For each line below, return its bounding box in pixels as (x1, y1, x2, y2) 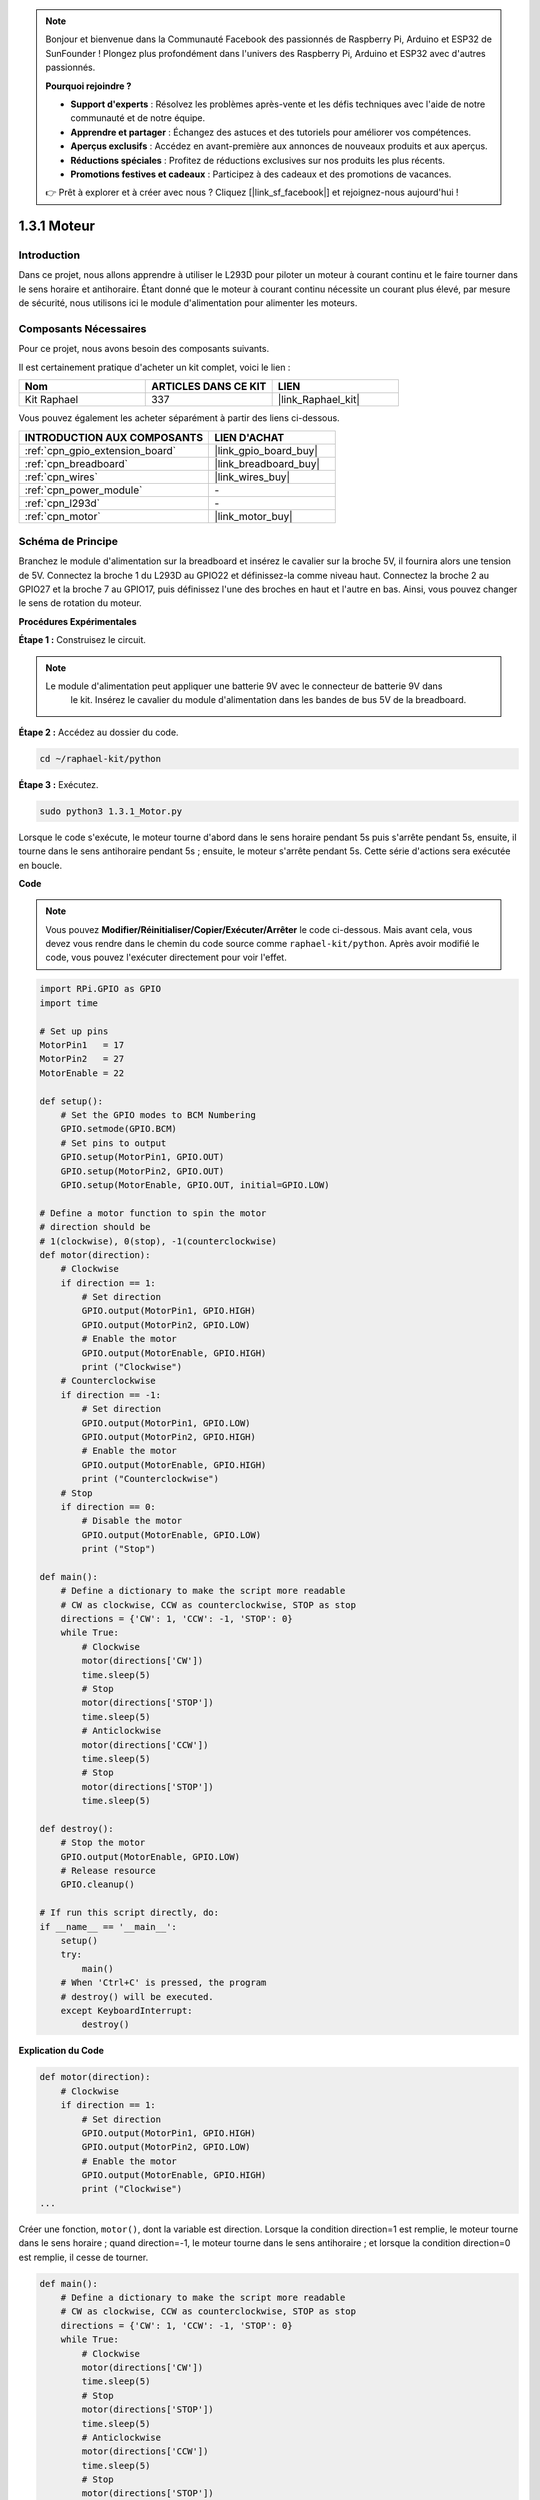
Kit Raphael (24, 393, 79, 407)
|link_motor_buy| (214, 509, 294, 523)
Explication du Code (18, 2045, 105, 2057)
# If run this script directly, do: (39, 1907, 220, 1919)
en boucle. (18, 859, 63, 871)
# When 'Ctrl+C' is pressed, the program (60, 1977, 267, 1989)
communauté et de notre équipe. (70, 112, 206, 124)
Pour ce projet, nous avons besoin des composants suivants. (18, 343, 270, 355)
